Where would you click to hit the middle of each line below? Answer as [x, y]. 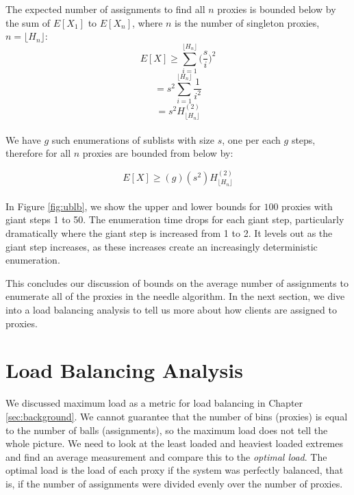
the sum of [28, 22]
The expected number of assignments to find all [105, 9]
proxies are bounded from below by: [158, 153]
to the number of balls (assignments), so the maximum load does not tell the [167, 430]
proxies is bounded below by [277, 9]
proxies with [307, 206]
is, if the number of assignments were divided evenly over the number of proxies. [174, 483]
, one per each [251, 139]
